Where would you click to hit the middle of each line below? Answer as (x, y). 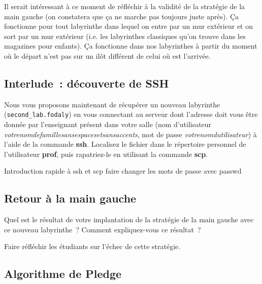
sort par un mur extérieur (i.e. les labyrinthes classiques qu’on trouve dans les (125, 36)
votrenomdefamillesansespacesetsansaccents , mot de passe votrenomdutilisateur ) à (130, 134)
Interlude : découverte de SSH (87, 83)
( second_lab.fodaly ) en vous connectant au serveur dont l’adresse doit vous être (131, 114)
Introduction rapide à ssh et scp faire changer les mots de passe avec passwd (123, 171)
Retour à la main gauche (70, 198)
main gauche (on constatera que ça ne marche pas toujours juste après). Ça (122, 16)
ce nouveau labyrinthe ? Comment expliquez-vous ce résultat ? (103, 229)
